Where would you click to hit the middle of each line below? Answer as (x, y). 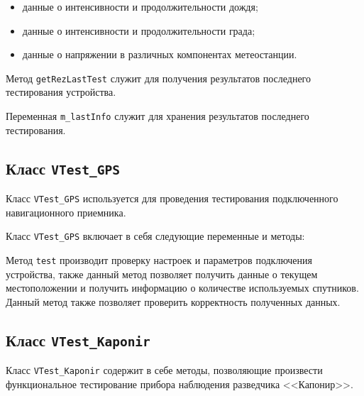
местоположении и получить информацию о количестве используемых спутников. (182, 288)
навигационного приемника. (66, 212)
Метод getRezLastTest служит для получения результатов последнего (158, 78)
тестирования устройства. (61, 92)
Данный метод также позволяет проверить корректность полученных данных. (173, 301)
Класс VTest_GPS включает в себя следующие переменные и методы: (155, 236)
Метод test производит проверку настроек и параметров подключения (159, 259)
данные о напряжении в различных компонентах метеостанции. (160, 54)
